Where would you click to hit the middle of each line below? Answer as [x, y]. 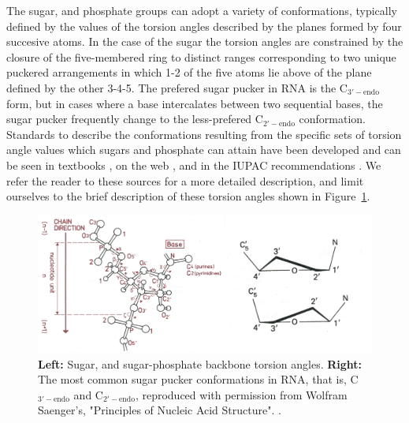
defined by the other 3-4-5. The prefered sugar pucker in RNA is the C [177, 87]
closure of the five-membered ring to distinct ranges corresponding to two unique [201, 56]
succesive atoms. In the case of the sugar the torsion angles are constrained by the [205, 41]
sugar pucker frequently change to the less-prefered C [135, 119]
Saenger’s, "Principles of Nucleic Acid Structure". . [160, 410]
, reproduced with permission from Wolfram [241, 394]
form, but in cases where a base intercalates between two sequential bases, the [195, 103]
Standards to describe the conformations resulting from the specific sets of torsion [204, 134]
